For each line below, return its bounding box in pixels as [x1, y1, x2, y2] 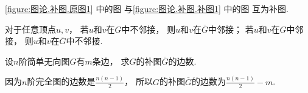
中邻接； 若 [208, 22, 254, 35]
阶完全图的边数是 [27, 75, 96, 88]
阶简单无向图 [18, 54, 70, 67]
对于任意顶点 [5, 22, 56, 35]
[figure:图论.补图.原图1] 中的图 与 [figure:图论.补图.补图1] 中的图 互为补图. [5, 2, 289, 14]
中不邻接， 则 [121, 22, 176, 35]
